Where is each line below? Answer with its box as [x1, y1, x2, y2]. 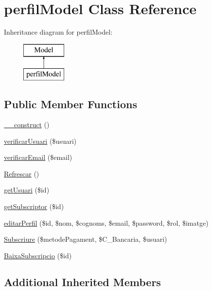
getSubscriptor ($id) [4, 201, 64, 212]
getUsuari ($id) [4, 185, 50, 195]
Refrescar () [4, 168, 39, 178]
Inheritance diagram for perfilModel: [4, 27, 113, 37]
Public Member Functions [4, 97, 137, 112]
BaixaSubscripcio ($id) [4, 250, 72, 260]
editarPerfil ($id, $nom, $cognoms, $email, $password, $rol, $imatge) [4, 217, 209, 228]
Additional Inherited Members [4, 274, 161, 289]
